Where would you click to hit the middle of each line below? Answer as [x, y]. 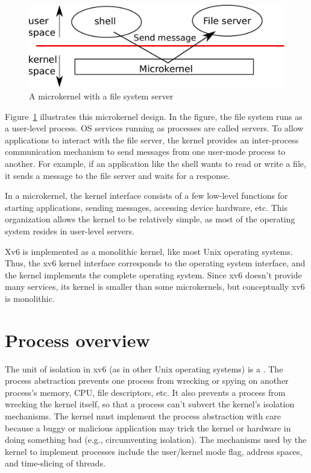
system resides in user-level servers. [70, 231]
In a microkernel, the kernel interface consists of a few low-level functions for [146, 196]
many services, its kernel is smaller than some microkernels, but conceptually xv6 [155, 287]
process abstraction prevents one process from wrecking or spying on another [147, 381]
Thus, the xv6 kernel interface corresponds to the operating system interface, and [155, 263]
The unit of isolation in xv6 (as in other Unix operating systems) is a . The [144, 368]
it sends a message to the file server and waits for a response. [118, 175]
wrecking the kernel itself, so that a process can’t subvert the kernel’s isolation [150, 404]
